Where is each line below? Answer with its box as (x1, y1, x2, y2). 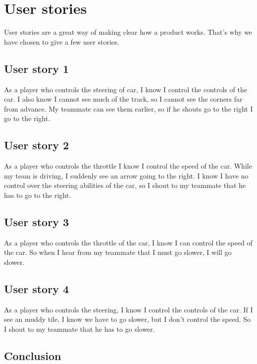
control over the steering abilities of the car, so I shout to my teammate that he (4, 180, 246, 190)
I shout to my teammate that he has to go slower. (4, 323, 155, 334)
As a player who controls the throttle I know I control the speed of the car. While (4, 161, 252, 171)
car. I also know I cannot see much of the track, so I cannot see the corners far (4, 94, 243, 104)
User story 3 (4, 214, 69, 229)
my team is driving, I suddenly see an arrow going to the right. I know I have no (4, 170, 249, 181)
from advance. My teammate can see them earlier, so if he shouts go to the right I (4, 103, 253, 114)
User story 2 (4, 137, 69, 153)
